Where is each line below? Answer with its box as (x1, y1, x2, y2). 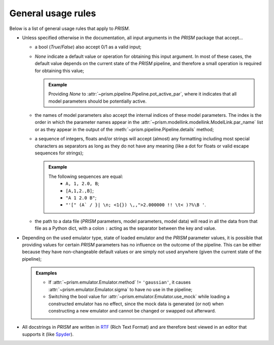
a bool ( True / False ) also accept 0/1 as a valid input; (35, 44, 142, 50)
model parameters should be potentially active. (48, 98, 147, 104)
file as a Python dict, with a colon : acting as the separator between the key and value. (35, 225, 217, 231)
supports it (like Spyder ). (22, 331, 74, 337)
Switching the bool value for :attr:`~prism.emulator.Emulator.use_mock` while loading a (48, 294, 230, 300)
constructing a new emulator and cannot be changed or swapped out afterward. (48, 308, 216, 314)
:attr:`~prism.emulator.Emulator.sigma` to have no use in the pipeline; (48, 286, 193, 292)
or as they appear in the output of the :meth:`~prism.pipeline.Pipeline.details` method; (35, 126, 214, 132)
